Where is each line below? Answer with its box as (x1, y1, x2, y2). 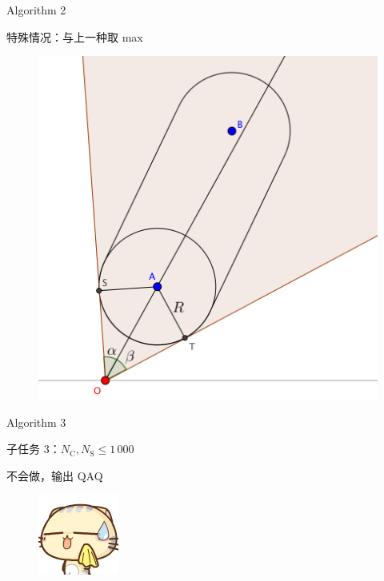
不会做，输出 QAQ (6, 467, 103, 484)
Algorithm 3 (6, 413, 66, 430)
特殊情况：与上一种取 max (6, 28, 143, 45)
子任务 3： (6, 440, 61, 457)
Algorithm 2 (6, 2, 66, 18)
